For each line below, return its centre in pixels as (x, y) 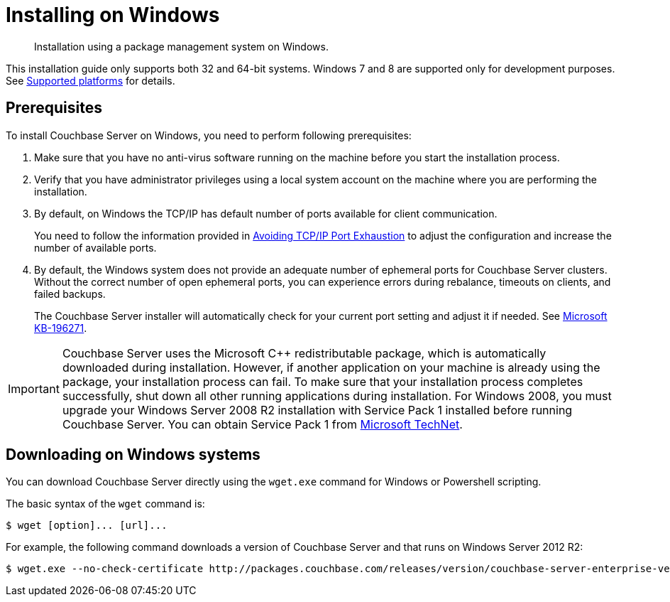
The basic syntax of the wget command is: (105, 504)
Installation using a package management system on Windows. (181, 46)
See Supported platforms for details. (90, 80)
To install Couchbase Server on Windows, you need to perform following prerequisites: (209, 135)
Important (34, 388)
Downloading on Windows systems (133, 455)
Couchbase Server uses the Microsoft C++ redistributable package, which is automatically (304, 353)
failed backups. (70, 294)
